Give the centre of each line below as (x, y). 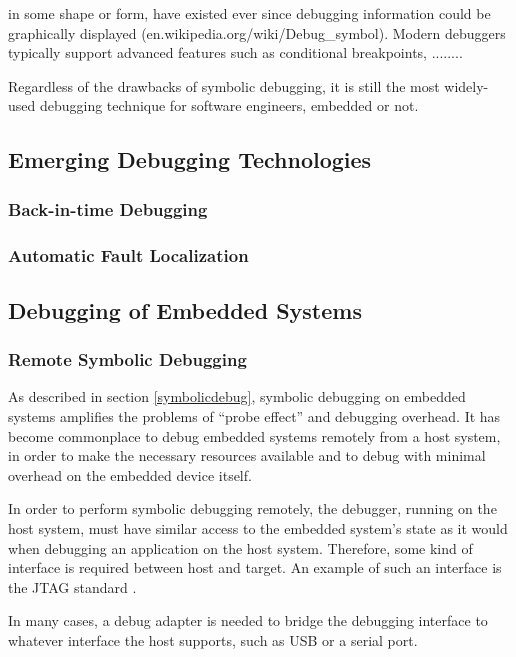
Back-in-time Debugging (108, 208)
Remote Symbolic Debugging (127, 359)
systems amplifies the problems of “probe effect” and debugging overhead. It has (254, 416)
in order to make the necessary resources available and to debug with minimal (247, 455)
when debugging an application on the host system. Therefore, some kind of (240, 547)
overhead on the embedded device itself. (130, 474)
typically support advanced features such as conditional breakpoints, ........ (235, 52)
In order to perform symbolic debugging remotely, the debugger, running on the (252, 508)
